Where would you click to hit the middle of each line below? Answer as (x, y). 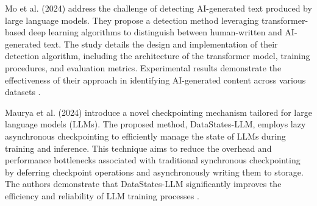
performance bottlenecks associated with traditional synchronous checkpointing (153, 160)
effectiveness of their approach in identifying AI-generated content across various (155, 80)
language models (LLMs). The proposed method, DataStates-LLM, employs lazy (155, 124)
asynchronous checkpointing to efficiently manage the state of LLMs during (145, 136)
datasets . (23, 92)
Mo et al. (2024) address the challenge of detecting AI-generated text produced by (158, 8)
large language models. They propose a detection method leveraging (132, 20)
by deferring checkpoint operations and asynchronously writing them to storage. (154, 172)
